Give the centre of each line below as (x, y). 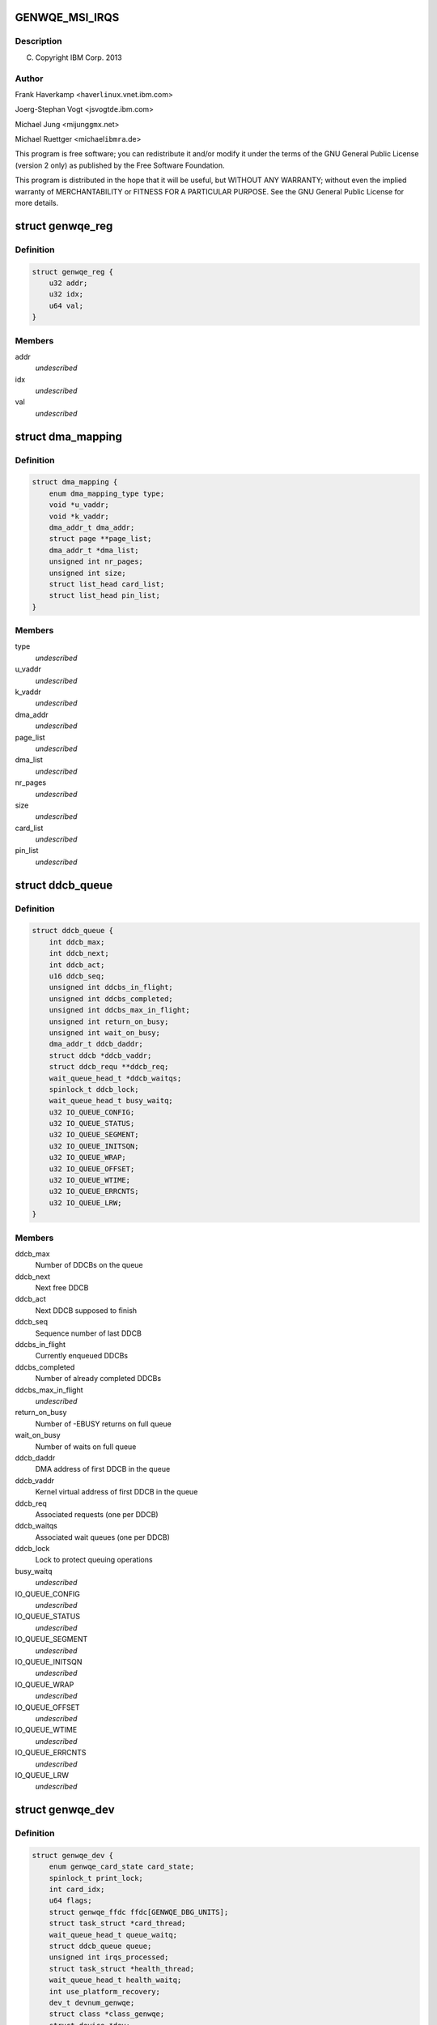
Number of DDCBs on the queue (89, 1265)
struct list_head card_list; (107, 584)
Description (38, 41)
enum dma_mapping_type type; (107, 493)
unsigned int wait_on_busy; (105, 1032)
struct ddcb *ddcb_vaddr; (100, 1055)
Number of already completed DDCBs (98, 1379)
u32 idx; (66, 294)
